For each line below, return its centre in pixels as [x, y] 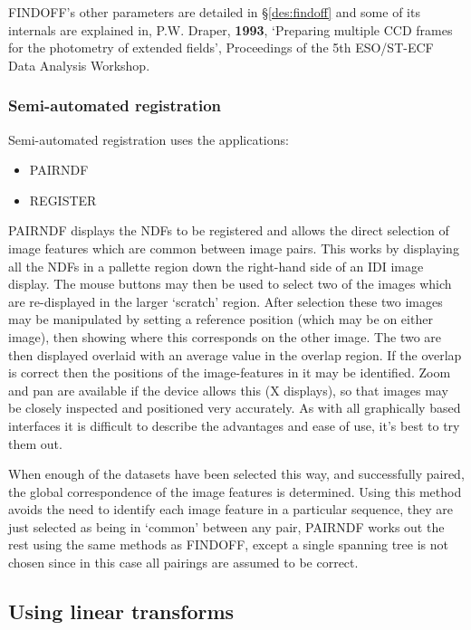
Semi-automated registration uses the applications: [149, 139]
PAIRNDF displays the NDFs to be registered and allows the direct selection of [229, 230]
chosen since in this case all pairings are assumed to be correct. [183, 563]
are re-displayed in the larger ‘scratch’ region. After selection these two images [226, 301]
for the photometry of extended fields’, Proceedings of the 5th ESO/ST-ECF [221, 48]
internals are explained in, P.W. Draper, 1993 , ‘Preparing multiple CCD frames [231, 29]
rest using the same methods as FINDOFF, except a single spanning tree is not [228, 544]
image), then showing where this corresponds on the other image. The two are [225, 336]
